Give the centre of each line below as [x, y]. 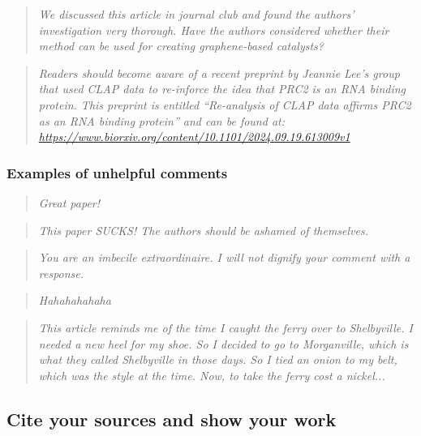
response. [61, 273]
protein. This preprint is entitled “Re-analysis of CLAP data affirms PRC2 [225, 104]
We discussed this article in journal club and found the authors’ [196, 14]
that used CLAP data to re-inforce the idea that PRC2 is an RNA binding [222, 89]
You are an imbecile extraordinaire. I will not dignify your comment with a [224, 257]
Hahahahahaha [75, 300]
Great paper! [69, 202]
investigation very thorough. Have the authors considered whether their [214, 30]
